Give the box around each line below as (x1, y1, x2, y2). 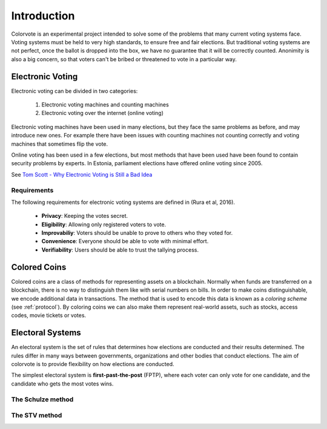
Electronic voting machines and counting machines (41, 101, 169, 108)
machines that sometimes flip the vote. (11, 140, 108, 148)
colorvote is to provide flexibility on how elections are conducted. (11, 361, 175, 367)
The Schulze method (11, 395, 74, 404)
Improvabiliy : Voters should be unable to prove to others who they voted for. (41, 229, 233, 237)
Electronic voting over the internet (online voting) (41, 110, 163, 117)
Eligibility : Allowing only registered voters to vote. (41, 221, 167, 228)
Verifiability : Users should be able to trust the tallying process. (41, 246, 199, 254)
